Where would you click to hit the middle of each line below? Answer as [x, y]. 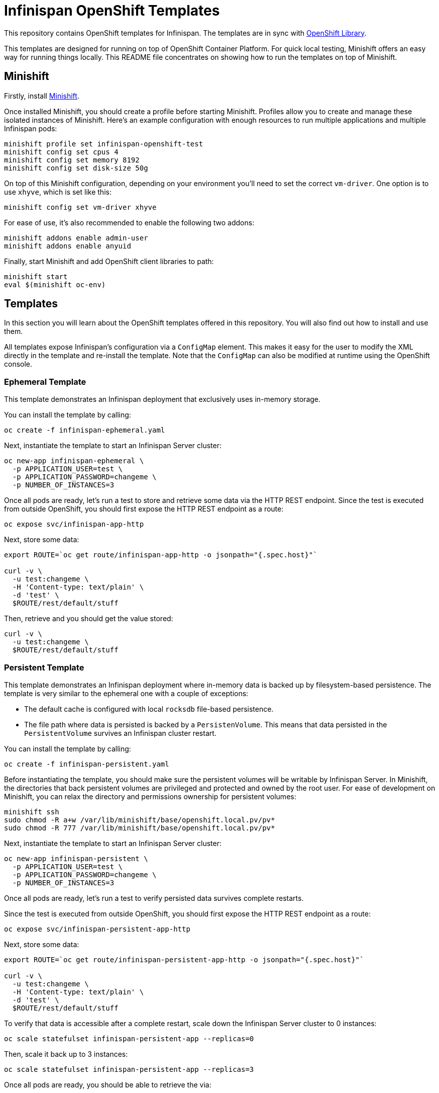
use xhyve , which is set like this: [58, 192]
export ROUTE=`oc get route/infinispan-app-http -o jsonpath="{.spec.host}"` [161, 555]
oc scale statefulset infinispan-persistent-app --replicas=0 [129, 1038]
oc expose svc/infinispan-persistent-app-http [97, 929]
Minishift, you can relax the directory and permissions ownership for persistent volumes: [150, 796]
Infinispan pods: [31, 128]
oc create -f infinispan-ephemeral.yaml [85, 430]
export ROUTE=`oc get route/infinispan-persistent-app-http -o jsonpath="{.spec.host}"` [184, 959]
